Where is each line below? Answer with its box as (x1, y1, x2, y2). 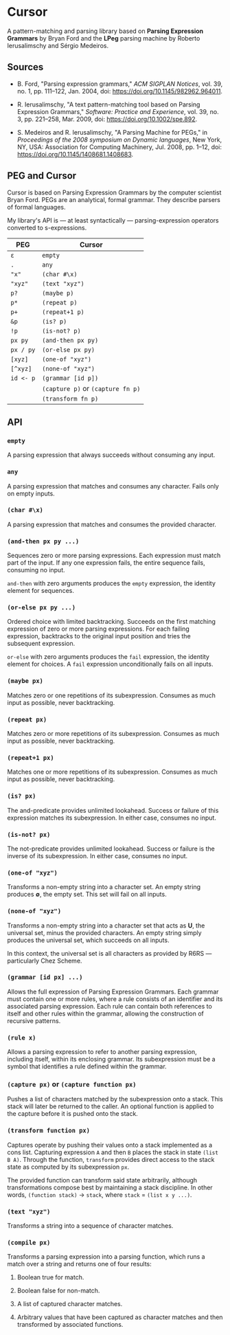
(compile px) (7, 1238, 51, 1246)
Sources (7, 61, 44, 73)
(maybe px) (7, 677, 43, 685)
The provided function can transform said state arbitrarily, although (7, 1176, 198, 1184)
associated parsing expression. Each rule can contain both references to (7, 1002, 213, 1010)
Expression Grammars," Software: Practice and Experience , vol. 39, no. (16, 107, 220, 115)
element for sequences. (7, 587, 74, 595)
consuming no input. (7, 566, 65, 574)
